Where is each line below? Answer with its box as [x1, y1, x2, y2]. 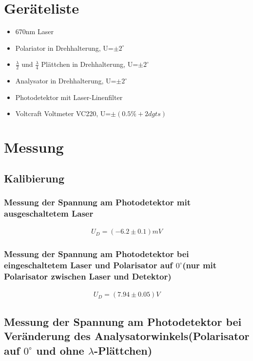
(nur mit [182, 259, 217, 271]
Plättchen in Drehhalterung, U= [41, 59, 138, 69]
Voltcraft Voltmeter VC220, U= [15, 108, 111, 119]
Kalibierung [4, 170, 65, 185]
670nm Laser [15, 26, 54, 37]
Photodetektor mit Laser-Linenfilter [15, 92, 123, 102]
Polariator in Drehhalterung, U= [15, 42, 114, 53]
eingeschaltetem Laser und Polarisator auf [4, 259, 173, 271]
